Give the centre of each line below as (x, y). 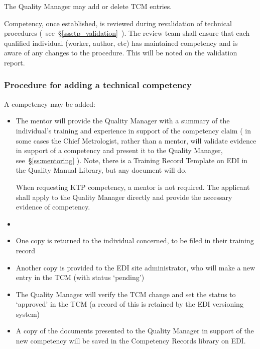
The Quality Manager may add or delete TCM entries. (88, 6)
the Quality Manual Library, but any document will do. (101, 170)
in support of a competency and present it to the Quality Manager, (119, 150)
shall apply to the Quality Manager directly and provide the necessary (124, 197)
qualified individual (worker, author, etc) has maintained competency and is (121, 43)
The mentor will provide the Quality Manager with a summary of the (123, 121)
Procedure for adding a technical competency (98, 85)
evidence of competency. (53, 207)
